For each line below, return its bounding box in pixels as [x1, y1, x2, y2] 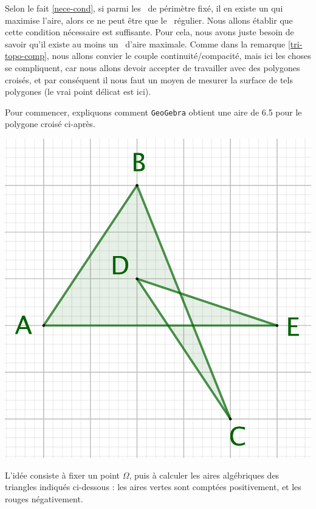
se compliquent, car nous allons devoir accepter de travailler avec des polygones [5, 61, 300, 74]
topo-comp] [5, 49, 47, 62]
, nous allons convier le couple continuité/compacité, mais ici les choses [46, 49, 311, 62]
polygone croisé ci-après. [5, 117, 95, 130]
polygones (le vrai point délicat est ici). [5, 85, 151, 98]
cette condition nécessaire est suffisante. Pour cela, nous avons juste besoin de [5, 26, 294, 38]
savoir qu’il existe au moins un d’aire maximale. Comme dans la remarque [5, 37, 286, 50]
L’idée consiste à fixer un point [5, 468, 120, 481]
